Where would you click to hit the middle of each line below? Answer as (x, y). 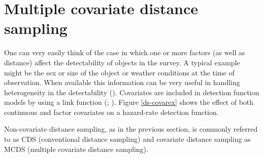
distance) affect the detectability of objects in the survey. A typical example (122, 62)
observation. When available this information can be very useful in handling (122, 82)
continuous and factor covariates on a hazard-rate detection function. (111, 112)
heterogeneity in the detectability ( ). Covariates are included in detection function (132, 92)
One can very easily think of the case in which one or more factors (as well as (125, 52)
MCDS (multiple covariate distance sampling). (76, 149)
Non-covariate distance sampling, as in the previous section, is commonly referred (131, 129)
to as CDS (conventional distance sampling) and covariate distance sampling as (127, 139)
